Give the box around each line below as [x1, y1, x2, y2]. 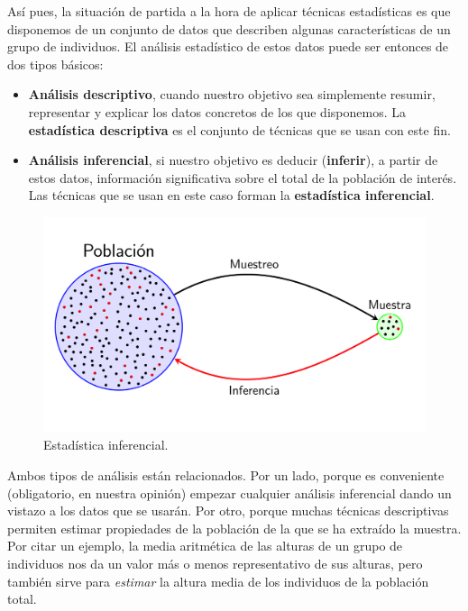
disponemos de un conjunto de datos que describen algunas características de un [7, 19, 451, 38]
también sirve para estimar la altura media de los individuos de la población [7, 571, 429, 590]
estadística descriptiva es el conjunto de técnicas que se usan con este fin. [28, 120, 451, 139]
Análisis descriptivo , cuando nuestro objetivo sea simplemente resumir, [28, 85, 436, 104]
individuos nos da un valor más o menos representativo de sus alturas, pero [7, 554, 423, 572]
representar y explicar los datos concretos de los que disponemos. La [28, 102, 406, 121]
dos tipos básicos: [7, 54, 104, 73]
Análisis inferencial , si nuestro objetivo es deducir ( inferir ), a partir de [28, 150, 438, 169]
